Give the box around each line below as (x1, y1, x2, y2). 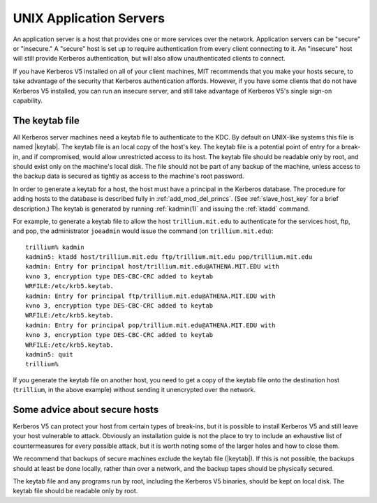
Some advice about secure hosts (13, 403, 159, 415)
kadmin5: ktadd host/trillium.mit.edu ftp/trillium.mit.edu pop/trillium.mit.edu (25, 253, 313, 261)
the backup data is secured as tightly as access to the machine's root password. (13, 172, 244, 181)
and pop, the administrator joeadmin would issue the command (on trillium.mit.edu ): (13, 227, 274, 235)
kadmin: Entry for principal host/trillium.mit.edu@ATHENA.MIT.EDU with (25, 262, 279, 271)
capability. (13, 96, 43, 105)
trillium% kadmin (25, 243, 84, 251)
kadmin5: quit (25, 351, 73, 359)
